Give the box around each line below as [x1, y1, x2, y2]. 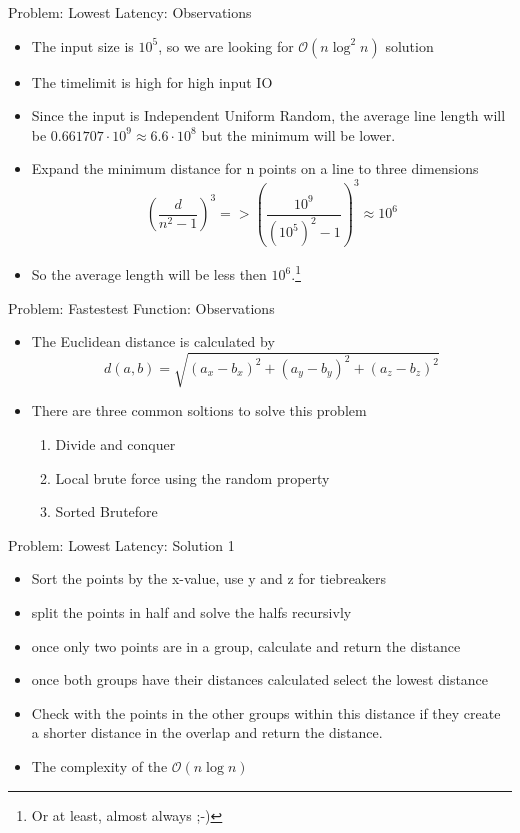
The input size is [31, 35, 134, 56]
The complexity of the [31, 755, 168, 776]
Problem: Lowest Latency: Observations [8, 2, 252, 22]
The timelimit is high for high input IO [31, 71, 273, 92]
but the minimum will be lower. [201, 124, 396, 145]
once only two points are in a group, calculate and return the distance [31, 635, 461, 656]
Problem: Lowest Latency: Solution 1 [8, 534, 235, 555]
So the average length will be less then [31, 264, 267, 285]
